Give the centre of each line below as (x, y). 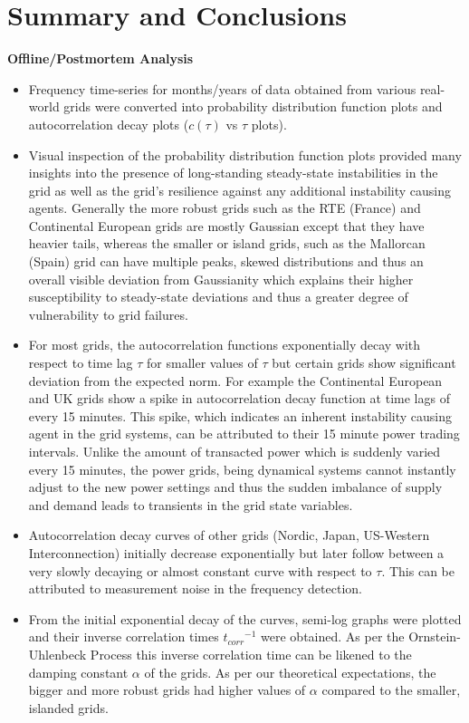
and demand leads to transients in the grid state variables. (191, 504)
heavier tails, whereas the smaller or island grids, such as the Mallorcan (227, 243)
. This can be (418, 570)
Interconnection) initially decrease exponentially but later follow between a (236, 552)
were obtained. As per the (333, 636)
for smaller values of (202, 363)
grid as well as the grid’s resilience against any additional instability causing (239, 190)
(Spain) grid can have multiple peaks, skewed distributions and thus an (226, 261)
